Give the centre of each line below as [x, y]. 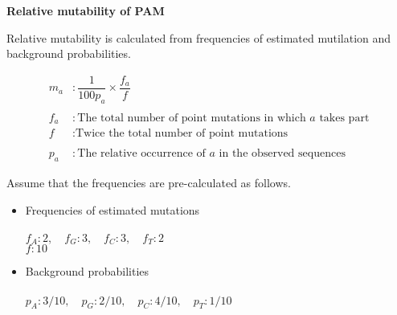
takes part [344, 118]
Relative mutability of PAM [86, 10]
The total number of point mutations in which [192, 118]
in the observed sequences [282, 154]
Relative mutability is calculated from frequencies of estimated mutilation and [199, 37]
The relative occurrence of [141, 154]
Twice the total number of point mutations [182, 134]
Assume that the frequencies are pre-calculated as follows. [149, 183]
